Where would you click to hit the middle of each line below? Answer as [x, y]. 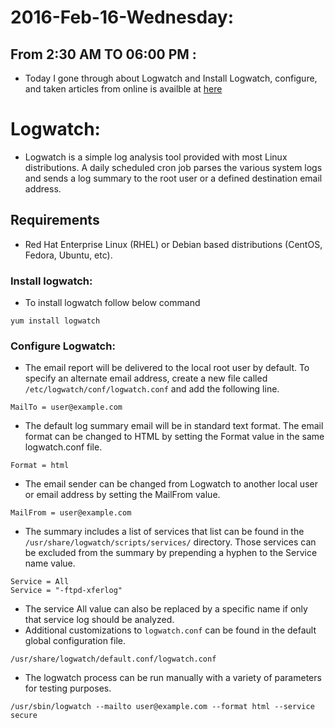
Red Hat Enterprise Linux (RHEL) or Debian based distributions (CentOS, [173, 244]
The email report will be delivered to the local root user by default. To [167, 368]
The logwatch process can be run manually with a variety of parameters [173, 678]
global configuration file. [75, 641]
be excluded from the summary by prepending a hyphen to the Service [171, 553]
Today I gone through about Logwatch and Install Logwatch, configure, [171, 78]
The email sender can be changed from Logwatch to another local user [171, 484]
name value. [50, 563]
